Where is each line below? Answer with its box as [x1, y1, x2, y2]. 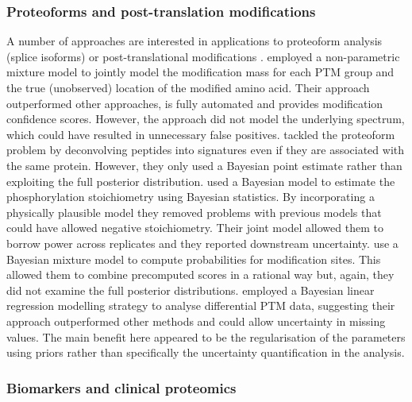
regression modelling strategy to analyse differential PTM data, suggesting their [6, 297, 395, 314]
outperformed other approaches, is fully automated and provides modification [6, 95, 383, 111]
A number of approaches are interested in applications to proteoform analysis [6, 33, 383, 49]
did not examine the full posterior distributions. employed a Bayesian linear [6, 281, 375, 298]
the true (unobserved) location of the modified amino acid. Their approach [6, 79, 370, 95]
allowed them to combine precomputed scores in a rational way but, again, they [6, 266, 395, 283]
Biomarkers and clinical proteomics [6, 377, 237, 397]
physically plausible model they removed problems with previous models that [6, 203, 382, 220]
